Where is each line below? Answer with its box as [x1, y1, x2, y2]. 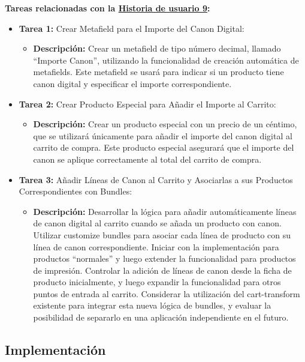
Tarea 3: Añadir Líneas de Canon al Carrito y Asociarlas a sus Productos [19, 173, 293, 186]
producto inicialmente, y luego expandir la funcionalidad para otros [33, 276, 281, 288]
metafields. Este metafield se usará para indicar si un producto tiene [33, 65, 284, 78]
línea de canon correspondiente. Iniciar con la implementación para [33, 240, 279, 253]
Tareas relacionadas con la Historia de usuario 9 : [5, 2, 210, 14]
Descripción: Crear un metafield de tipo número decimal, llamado [33, 42, 281, 55]
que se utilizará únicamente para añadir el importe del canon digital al [33, 129, 292, 142]
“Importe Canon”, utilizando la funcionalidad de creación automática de [33, 53, 299, 66]
